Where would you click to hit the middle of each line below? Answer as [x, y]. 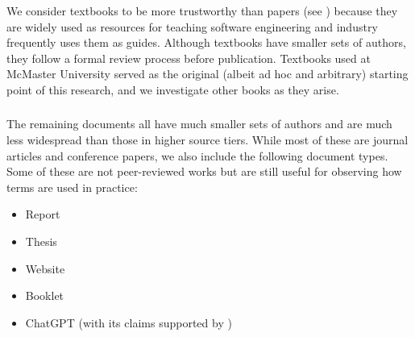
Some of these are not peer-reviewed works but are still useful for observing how [204, 171]
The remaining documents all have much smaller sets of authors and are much [199, 124]
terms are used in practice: [72, 187]
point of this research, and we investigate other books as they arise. [173, 89]
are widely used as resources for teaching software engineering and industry [192, 26]
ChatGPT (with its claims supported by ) [129, 322]
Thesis [41, 241]
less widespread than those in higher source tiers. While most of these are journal [207, 139]
